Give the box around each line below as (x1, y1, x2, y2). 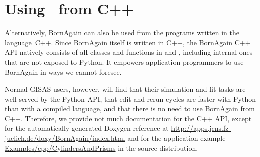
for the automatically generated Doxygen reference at (5, 123, 169, 133)
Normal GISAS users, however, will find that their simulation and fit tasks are (5, 84, 246, 94)
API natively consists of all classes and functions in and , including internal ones (5, 47, 253, 57)
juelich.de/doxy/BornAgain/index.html (5, 133, 125, 143)
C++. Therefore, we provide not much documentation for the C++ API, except (5, 113, 252, 123)
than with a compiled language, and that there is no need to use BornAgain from (5, 103, 255, 114)
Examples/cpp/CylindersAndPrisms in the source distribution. (5, 142, 198, 153)
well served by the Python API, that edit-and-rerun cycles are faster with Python (5, 93, 256, 104)
